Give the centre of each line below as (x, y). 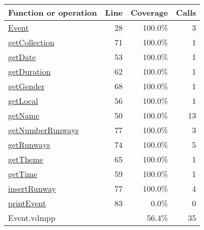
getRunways (29, 145)
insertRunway (32, 188)
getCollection (31, 42)
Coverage (149, 12)
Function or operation (53, 12)
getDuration (30, 71)
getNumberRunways (43, 130)
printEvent (27, 203)
